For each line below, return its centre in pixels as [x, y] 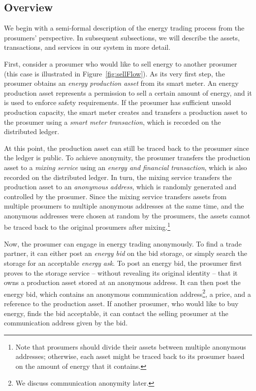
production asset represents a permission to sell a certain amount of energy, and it [128, 92]
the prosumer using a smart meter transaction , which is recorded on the [112, 122]
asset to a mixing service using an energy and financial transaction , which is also [126, 167]
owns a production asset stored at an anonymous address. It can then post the [122, 282]
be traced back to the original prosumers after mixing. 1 [87, 226]
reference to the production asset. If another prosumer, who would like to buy [121, 303]
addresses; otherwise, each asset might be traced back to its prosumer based [130, 356]
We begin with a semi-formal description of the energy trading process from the [124, 28]
